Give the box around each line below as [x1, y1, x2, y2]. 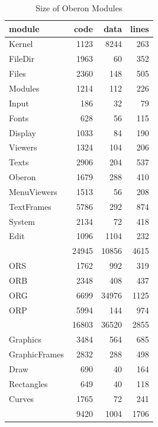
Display [9, 126, 36, 139]
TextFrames [9, 200, 51, 212]
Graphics [9, 333, 41, 346]
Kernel [9, 37, 33, 50]
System [9, 215, 36, 227]
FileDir [9, 52, 35, 65]
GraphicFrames [9, 348, 65, 360]
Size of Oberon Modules [36, 2, 122, 14]
